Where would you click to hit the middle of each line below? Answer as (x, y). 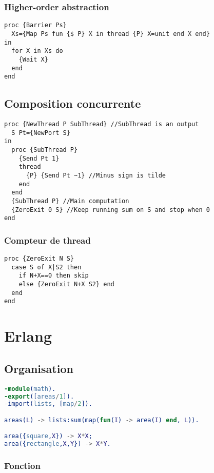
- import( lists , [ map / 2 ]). (48, 404)
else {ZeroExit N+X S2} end (66, 284)
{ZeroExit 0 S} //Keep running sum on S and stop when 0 (111, 210)
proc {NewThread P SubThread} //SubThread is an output (102, 124)
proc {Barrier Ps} (35, 25)
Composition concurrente (73, 103)
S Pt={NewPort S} (41, 133)
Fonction (22, 466)
